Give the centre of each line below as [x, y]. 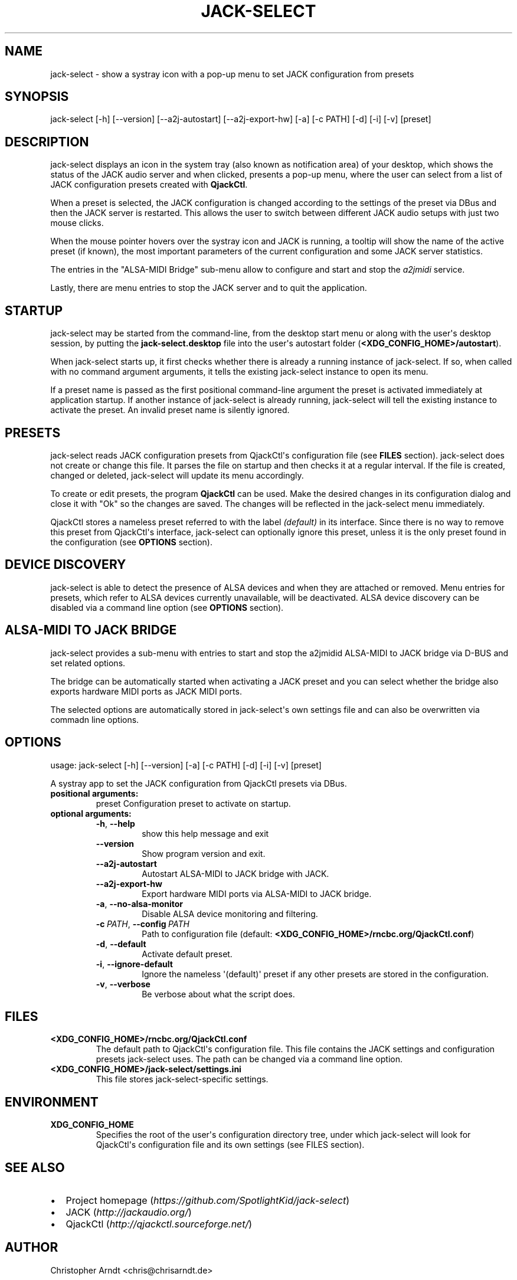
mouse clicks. [77, 223]
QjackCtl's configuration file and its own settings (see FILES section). [230, 1145]
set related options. [88, 663]
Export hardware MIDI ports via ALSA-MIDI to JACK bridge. [257, 893]
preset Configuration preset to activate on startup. [193, 803]
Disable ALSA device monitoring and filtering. [230, 914]
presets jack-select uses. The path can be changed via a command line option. [249, 1059]
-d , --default [121, 944]
